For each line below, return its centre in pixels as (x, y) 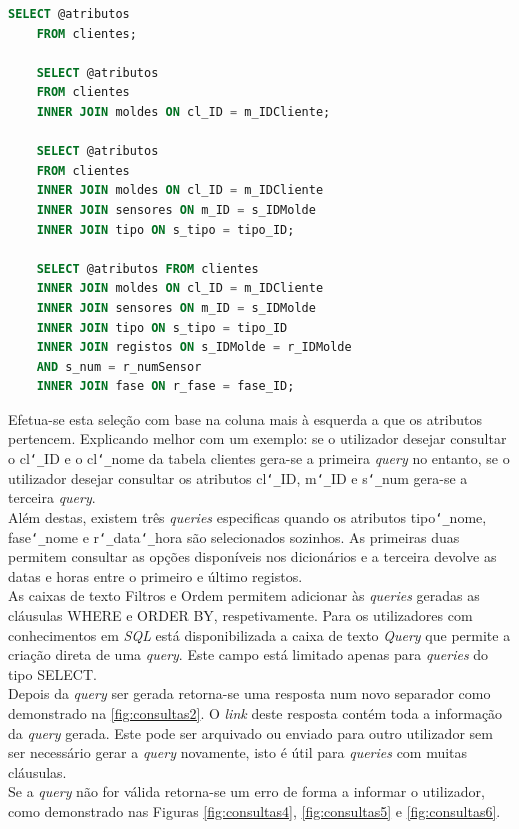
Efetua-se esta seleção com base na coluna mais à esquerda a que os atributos (245, 418)
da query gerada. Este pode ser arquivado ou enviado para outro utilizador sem (250, 732)
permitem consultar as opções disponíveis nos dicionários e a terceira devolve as (252, 556)
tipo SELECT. (52, 673)
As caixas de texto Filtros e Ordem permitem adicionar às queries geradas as (244, 595)
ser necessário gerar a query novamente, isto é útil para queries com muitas (238, 752)
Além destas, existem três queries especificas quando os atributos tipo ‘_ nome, (247, 516)
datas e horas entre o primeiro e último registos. (155, 575)
